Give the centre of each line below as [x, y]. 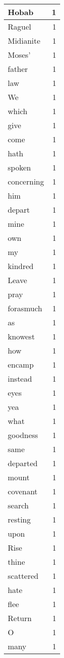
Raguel [20, 26]
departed [23, 463]
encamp [21, 364]
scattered [23, 576]
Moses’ [19, 55]
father [18, 69]
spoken [19, 167]
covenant [23, 491]
